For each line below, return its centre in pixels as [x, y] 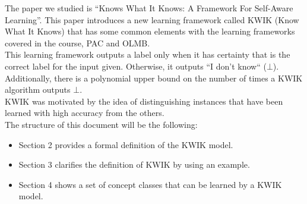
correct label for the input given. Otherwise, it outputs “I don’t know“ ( [136, 66]
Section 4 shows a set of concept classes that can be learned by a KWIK [150, 184]
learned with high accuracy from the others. [85, 113]
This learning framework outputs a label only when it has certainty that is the [148, 54]
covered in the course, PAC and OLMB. [77, 43]
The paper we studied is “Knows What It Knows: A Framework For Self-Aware [149, 8]
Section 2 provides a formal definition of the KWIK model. [126, 144]
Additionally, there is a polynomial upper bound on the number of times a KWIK [154, 78]
